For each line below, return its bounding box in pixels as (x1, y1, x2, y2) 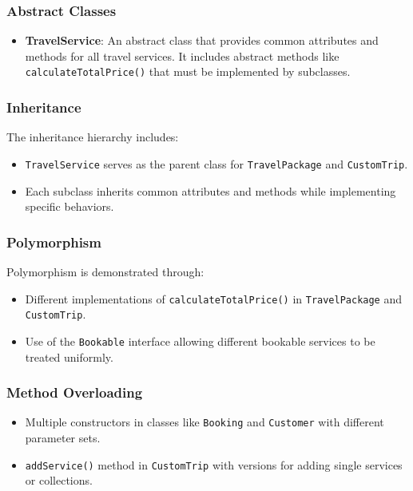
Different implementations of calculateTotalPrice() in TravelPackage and (25, 290, 403, 307)
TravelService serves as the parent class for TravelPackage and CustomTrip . (25, 155, 408, 172)
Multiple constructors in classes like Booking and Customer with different (25, 414, 384, 430)
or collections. (25, 472, 93, 489)
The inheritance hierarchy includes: (6, 129, 179, 145)
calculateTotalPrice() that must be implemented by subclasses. (25, 63, 351, 80)
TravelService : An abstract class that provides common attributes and (25, 32, 379, 49)
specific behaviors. (25, 198, 114, 215)
